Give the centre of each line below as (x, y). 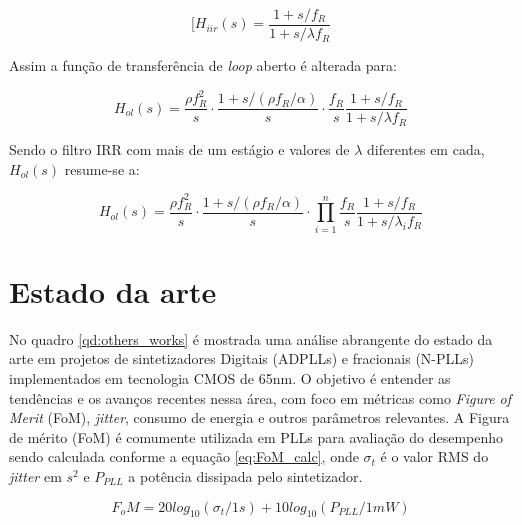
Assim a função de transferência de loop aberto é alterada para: (203, 65)
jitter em (35, 475)
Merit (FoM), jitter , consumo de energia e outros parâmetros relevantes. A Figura (259, 417)
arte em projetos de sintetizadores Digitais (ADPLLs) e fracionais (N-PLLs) (241, 358)
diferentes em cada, (426, 149)
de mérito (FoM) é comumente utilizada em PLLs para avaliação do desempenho (256, 436)
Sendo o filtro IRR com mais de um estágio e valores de (179, 149)
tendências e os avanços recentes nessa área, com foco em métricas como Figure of (260, 397)
